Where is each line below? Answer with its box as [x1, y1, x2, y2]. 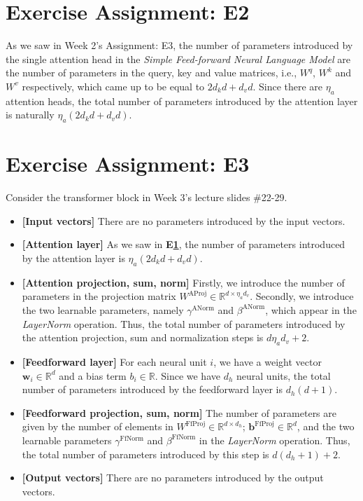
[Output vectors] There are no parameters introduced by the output [22, 470, 324, 485]
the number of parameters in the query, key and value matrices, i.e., [6, 65, 297, 80]
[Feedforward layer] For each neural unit [22, 354, 207, 369]
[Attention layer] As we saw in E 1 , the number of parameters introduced [22, 237, 346, 252]
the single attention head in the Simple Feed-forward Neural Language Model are [6, 51, 350, 66]
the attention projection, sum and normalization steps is [22, 330, 264, 345]
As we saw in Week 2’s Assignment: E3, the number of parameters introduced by [6, 38, 353, 53]
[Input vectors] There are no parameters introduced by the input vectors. [22, 213, 346, 228]
